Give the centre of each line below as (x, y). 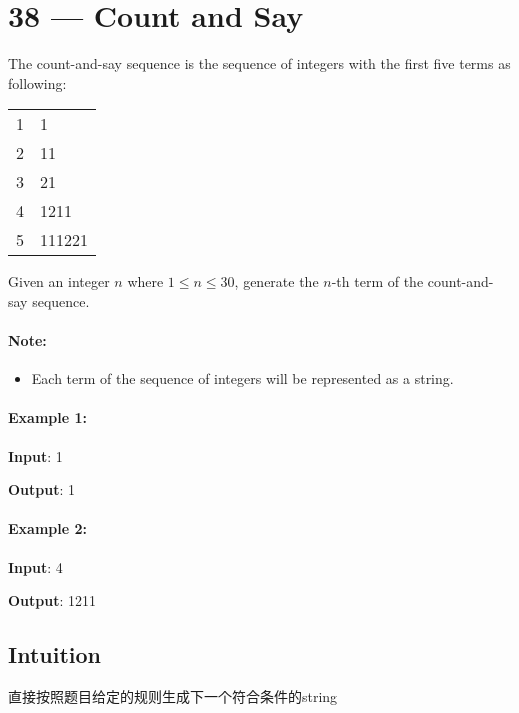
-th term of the (377, 281)
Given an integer (59, 281)
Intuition (54, 654)
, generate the (276, 281)
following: (37, 82)
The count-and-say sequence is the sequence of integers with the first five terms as (259, 63)
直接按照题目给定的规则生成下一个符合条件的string (173, 696)
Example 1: (47, 417)
